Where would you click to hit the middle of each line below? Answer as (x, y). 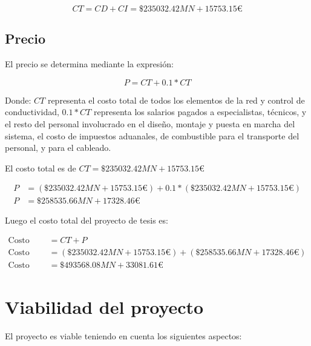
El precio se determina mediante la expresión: (89, 64)
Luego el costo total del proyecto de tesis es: (87, 220)
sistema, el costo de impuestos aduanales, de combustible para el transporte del (152, 135)
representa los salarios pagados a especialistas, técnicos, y (200, 112)
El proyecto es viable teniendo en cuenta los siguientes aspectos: (123, 336)
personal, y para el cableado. (58, 148)
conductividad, (32, 112)
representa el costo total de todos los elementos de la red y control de (176, 100)
